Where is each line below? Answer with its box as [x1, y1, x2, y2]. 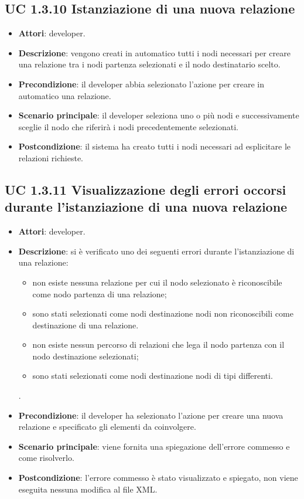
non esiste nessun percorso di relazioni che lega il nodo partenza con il [32, 338, 285, 351]
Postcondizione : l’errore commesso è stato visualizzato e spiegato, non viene [18, 471, 298, 484]
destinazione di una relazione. [32, 318, 139, 331]
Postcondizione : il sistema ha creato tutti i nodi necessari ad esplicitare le [18, 140, 291, 152]
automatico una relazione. [18, 89, 111, 101]
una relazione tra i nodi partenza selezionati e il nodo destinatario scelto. [18, 58, 281, 70]
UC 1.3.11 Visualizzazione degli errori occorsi [5, 180, 286, 198]
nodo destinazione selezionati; [32, 349, 139, 362]
